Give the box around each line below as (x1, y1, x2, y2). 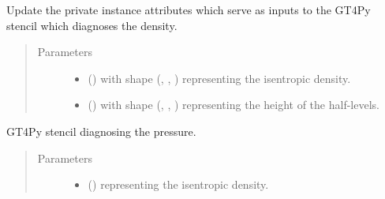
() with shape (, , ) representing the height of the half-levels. (88, 96, 379, 113)
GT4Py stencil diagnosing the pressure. (6, 122, 196, 139)
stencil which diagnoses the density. (6, 17, 178, 33)
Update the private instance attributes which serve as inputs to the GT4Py (6, 2, 371, 17)
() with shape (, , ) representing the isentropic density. (88, 69, 351, 86)
